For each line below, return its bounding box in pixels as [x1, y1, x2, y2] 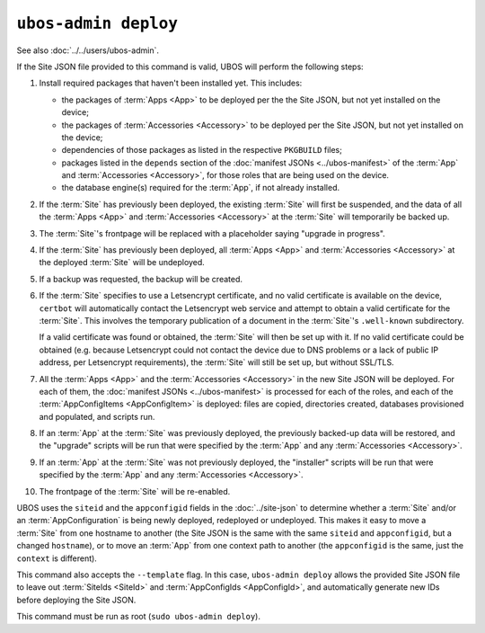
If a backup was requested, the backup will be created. [39, 273, 242, 284]
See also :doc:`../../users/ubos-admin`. [16, 45, 159, 56]
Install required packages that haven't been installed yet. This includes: [39, 77, 303, 89]
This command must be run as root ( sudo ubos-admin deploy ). [16, 611, 260, 622]
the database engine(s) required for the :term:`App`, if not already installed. [61, 183, 340, 193]
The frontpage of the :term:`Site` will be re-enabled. [39, 486, 231, 496]
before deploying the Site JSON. [16, 594, 137, 605]
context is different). [16, 553, 98, 564]
